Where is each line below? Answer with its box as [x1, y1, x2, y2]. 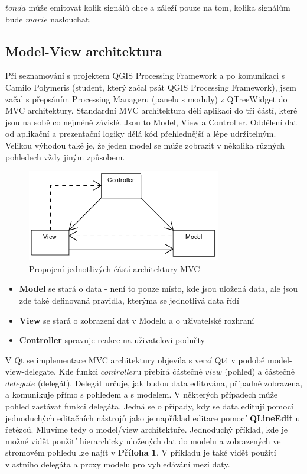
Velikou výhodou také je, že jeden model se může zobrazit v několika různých [5, 138, 285, 151]
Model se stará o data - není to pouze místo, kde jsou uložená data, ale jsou [19, 282, 298, 295]
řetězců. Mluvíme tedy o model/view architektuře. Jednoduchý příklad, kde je [5, 423, 288, 436]
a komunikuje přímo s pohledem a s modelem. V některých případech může [5, 388, 278, 401]
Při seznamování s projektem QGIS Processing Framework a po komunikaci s [5, 69, 285, 82]
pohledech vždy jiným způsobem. [5, 150, 125, 163]
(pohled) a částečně [224, 365, 295, 378]
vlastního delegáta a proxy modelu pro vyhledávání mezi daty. [5, 458, 230, 470]
